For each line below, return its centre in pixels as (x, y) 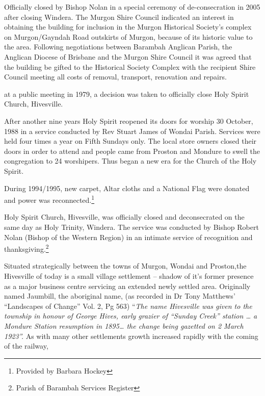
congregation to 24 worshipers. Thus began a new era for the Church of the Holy (130, 161)
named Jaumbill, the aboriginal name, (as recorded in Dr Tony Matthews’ (120, 296)
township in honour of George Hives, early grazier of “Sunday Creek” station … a (131, 316)
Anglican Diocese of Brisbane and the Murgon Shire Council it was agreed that (128, 56)
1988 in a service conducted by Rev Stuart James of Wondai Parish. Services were (132, 131)
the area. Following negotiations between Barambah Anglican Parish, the (118, 47)
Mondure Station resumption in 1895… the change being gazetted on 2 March (124, 325)
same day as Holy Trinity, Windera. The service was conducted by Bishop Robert (131, 227)
